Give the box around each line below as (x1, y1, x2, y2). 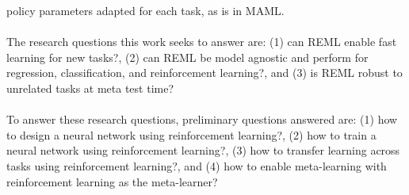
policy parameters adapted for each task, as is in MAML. (6, 2, 285, 18)
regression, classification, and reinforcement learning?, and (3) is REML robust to (6, 64, 403, 81)
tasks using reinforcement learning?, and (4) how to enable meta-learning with (6, 157, 387, 174)
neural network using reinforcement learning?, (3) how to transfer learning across (6, 142, 400, 159)
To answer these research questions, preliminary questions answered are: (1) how (6, 111, 398, 128)
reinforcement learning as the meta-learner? (6, 173, 218, 189)
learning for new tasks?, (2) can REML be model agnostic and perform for (6, 48, 369, 65)
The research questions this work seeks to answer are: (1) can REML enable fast (6, 33, 397, 50)
